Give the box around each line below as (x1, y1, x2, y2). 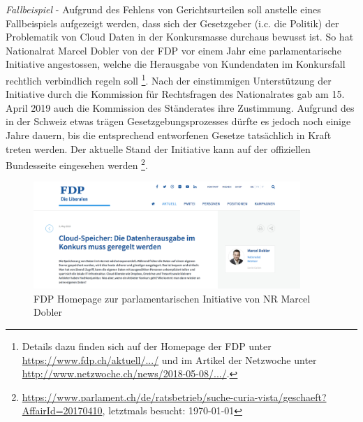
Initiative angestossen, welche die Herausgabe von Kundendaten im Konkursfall (6, 57, 346, 71)
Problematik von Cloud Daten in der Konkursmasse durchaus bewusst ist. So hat (6, 29, 354, 44)
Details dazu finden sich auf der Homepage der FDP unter (22, 339, 272, 353)
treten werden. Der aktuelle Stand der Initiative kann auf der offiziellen (6, 141, 311, 156)
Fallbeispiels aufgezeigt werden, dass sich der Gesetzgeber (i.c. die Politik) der (6, 15, 339, 30)
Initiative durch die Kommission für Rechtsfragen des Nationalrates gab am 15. (6, 87, 345, 101)
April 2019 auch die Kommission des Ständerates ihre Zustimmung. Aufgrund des (6, 100, 355, 115)
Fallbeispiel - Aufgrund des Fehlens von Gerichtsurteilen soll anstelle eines (6, 2, 321, 16)
